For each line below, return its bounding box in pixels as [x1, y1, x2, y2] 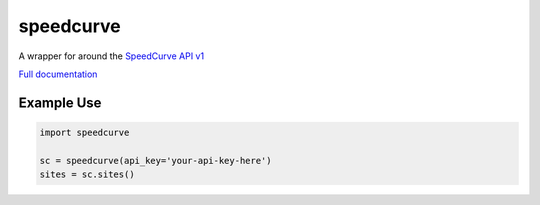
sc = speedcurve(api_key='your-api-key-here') [39, 155, 272, 166]
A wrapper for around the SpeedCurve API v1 [18, 50, 205, 62]
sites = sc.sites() [39, 169, 135, 180]
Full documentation [18, 68, 98, 80]
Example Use [18, 94, 102, 111]
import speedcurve [39, 126, 130, 138]
